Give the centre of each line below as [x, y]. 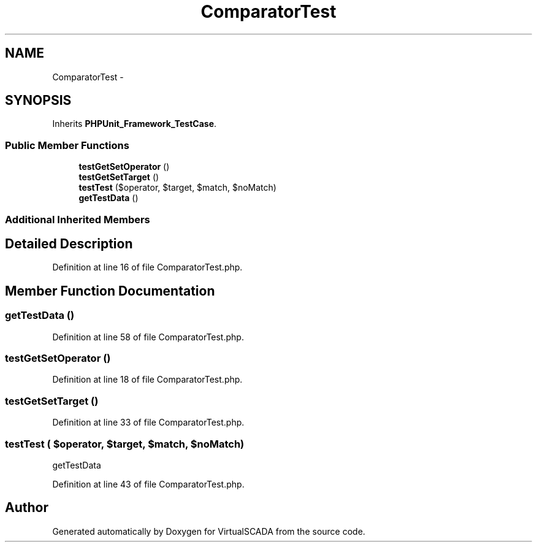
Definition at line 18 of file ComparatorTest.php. [147, 380]
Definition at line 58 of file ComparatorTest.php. [148, 337]
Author [27, 508]
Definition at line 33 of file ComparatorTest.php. [148, 423]
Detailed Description [69, 243]
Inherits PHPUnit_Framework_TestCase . [135, 124]
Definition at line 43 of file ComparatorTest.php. [148, 484]
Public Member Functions [67, 145]
